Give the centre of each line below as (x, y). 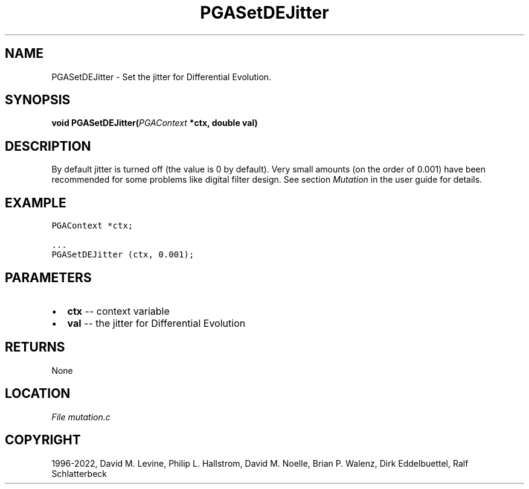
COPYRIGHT (43, 440)
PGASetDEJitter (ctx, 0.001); (123, 255)
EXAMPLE (36, 203)
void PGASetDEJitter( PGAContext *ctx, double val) (155, 123)
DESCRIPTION (48, 146)
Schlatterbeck (79, 473)
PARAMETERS (48, 277)
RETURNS (35, 347)
